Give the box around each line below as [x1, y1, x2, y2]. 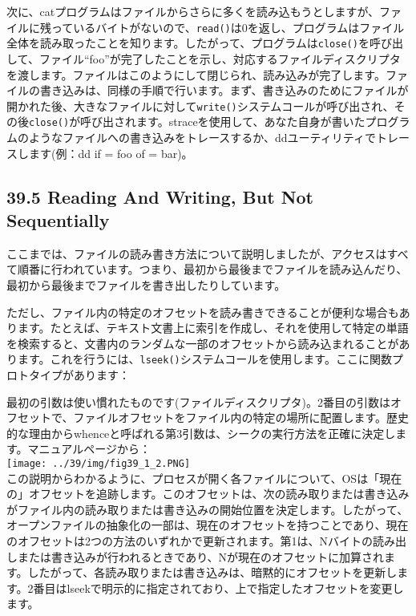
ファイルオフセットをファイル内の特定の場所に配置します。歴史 [73, 409, 410, 426]
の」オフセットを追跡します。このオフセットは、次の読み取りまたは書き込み [6, 485, 410, 502]
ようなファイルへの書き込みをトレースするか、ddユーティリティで [28, 129, 376, 145]
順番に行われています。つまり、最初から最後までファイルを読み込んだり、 [17, 261, 408, 278]
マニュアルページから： [27, 440, 151, 457]
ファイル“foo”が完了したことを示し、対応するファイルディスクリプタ [38, 50, 401, 67]
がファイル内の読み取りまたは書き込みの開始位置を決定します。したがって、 [6, 500, 409, 517]
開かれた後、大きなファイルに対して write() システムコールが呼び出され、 [6, 97, 394, 114]
